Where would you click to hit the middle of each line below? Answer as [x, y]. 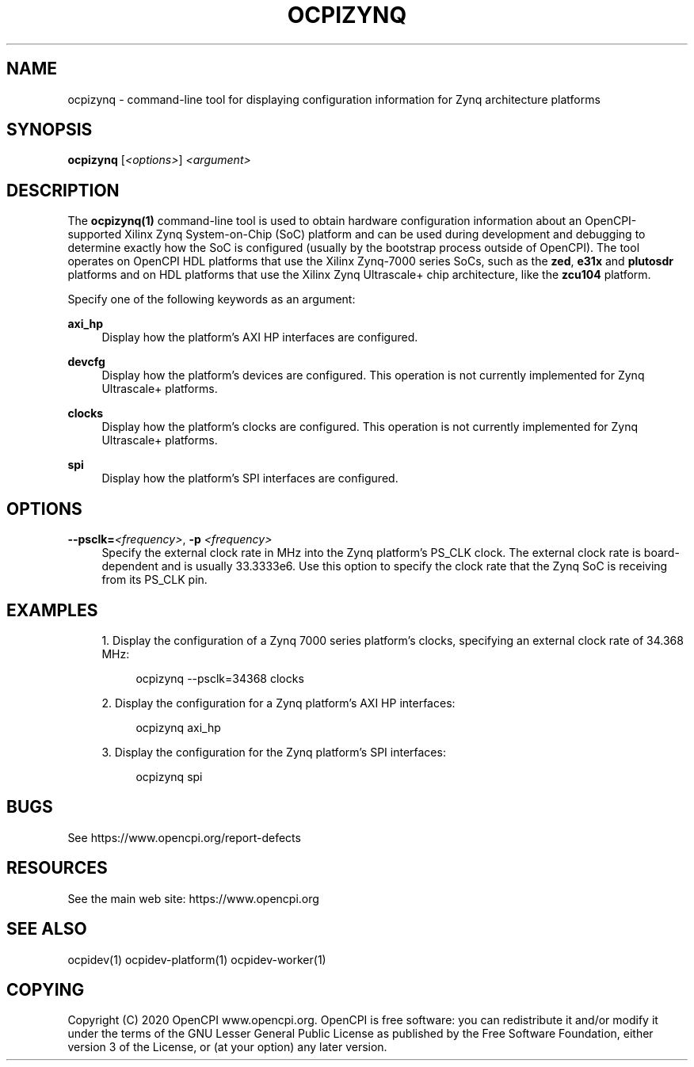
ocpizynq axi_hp [178, 727]
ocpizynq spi [169, 776]
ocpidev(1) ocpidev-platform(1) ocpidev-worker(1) [197, 959]
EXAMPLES [52, 610]
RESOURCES [57, 868]
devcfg [86, 362]
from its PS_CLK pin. [154, 580]
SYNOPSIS [50, 130]
